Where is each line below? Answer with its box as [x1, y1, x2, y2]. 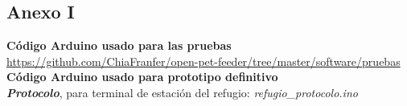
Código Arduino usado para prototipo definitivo [6, 68, 278, 85]
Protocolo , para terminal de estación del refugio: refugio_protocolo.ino [6, 84, 358, 100]
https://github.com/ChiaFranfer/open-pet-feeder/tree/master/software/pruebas [6, 52, 401, 69]
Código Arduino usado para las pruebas [6, 37, 232, 54]
